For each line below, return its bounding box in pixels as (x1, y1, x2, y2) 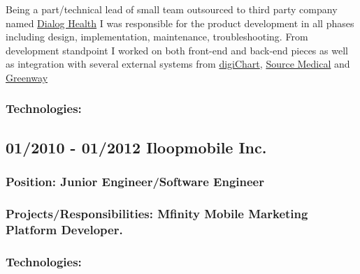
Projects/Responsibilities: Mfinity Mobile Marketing (6, 204, 308, 222)
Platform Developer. (6, 220, 123, 238)
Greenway (6, 70, 48, 84)
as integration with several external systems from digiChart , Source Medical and (6, 56, 350, 71)
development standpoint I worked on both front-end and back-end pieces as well (6, 43, 348, 57)
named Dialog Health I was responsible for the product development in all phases (6, 15, 354, 30)
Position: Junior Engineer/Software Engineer (6, 173, 264, 190)
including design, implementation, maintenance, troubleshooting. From (6, 29, 308, 44)
